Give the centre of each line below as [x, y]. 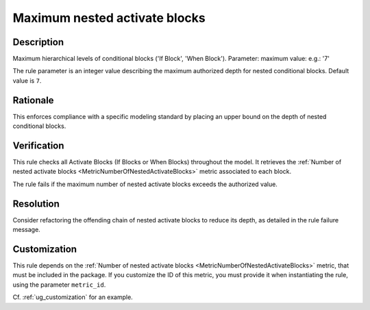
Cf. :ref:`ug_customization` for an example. [73, 297]
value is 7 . [27, 80]
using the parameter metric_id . [59, 285]
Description [38, 42]
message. [26, 230]
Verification [38, 145]
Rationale [33, 100]
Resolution [36, 204]
